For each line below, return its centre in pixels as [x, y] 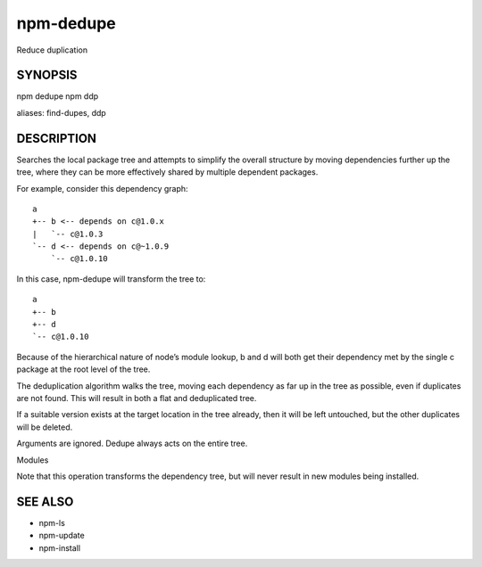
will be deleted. [45, 427]
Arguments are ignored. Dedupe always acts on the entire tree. [132, 444]
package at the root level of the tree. [83, 369]
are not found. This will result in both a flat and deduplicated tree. [137, 398]
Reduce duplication [52, 50]
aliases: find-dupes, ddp [61, 112]
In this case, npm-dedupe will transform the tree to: [111, 279]
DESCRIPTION [57, 138]
